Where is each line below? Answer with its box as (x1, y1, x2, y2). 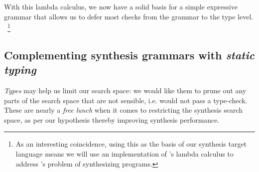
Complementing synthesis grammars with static (4, 47, 255, 62)
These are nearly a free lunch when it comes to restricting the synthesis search (4, 105, 243, 115)
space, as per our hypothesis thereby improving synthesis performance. (4, 114, 220, 125)
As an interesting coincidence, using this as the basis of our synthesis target (15, 139, 247, 149)
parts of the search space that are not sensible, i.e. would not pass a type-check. (4, 95, 248, 105)
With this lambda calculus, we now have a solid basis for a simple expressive (4, 1, 238, 11)
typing (4, 62, 36, 77)
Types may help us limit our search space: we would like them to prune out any (4, 85, 247, 96)
